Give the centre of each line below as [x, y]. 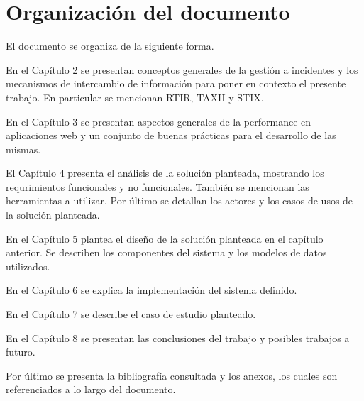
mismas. [23, 149]
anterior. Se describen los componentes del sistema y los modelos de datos [166, 252]
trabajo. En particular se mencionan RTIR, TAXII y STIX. [135, 97]
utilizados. [28, 266]
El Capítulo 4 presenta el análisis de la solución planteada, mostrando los [165, 173]
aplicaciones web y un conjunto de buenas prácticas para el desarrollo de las [171, 135]
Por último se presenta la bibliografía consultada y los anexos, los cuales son [172, 375]
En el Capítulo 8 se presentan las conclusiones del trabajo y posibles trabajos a [178, 337]
